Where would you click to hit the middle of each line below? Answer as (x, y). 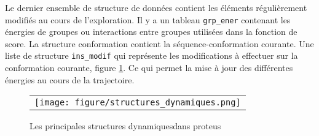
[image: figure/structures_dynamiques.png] (138, 103)
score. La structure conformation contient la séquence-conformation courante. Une (159, 43)
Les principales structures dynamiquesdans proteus (125, 126)
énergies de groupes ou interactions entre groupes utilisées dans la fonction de (151, 32)
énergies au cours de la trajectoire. (70, 79)
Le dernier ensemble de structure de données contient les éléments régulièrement (156, 7)
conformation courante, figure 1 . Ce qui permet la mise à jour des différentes (149, 68)
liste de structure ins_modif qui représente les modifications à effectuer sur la (152, 55)
